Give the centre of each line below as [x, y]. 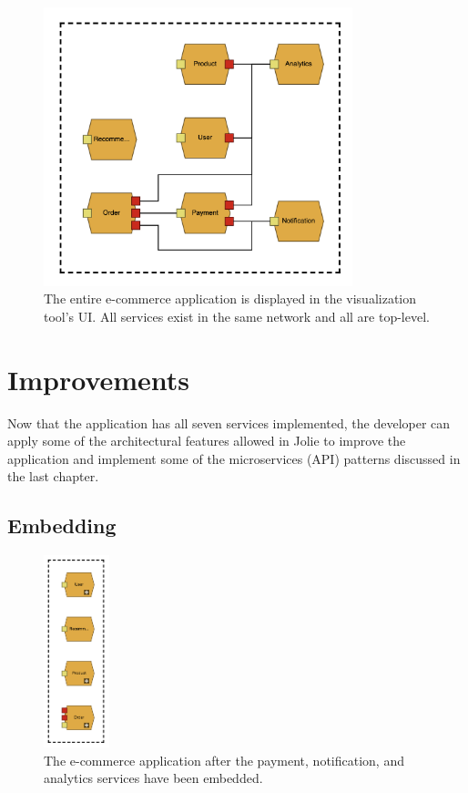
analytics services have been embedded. [153, 778]
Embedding [62, 525]
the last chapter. [53, 476]
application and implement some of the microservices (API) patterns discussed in [234, 458]
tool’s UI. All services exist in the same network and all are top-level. [237, 316]
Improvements [99, 379]
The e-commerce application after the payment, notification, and [224, 760]
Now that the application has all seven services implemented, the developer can [229, 422]
